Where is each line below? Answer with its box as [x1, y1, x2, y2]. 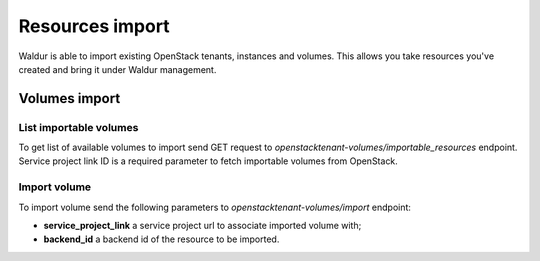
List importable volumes [18, 120, 139, 134]
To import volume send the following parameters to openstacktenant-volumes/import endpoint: [18, 201, 412, 213]
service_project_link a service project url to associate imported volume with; [43, 220, 362, 232]
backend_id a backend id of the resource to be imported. [43, 233, 280, 245]
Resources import [18, 15, 170, 37]
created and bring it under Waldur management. [18, 63, 217, 75]
